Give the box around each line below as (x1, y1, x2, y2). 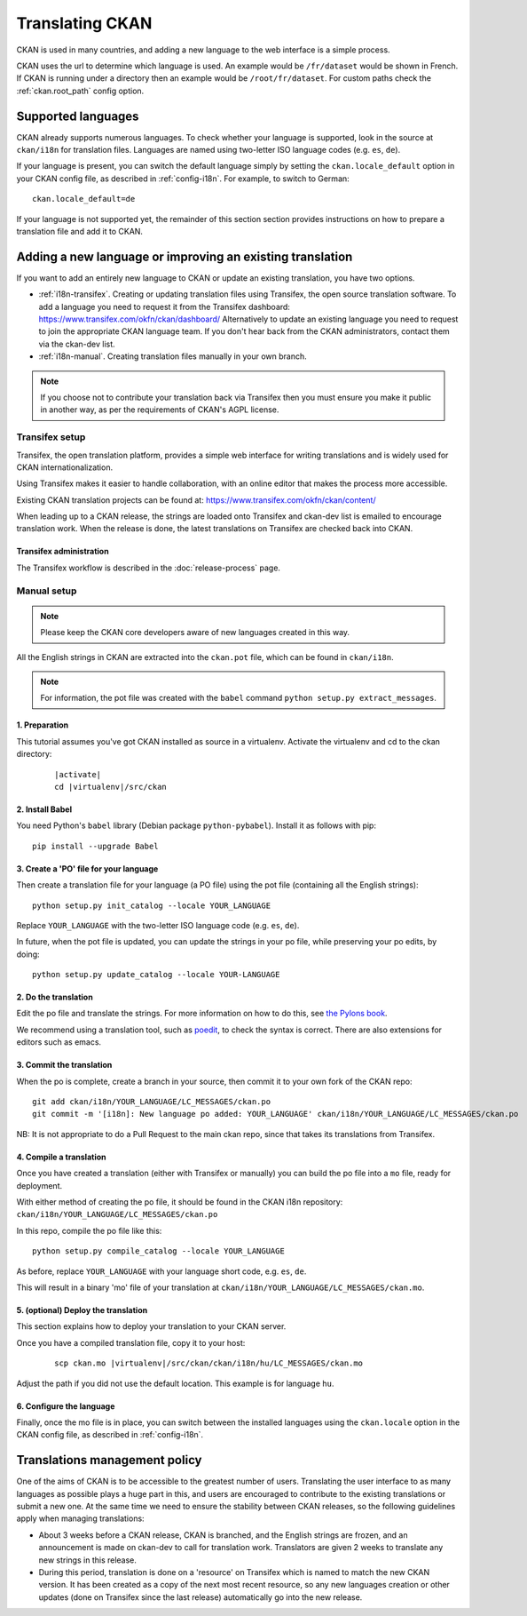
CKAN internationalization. (16, 462, 114, 473)
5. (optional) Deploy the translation (16, 1304, 148, 1315)
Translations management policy (16, 1453, 203, 1468)
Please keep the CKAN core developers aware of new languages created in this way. (40, 627, 350, 638)
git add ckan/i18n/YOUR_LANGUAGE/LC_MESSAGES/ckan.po (32, 1097, 271, 1107)
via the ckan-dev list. (38, 338, 115, 349)
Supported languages (16, 108, 139, 123)
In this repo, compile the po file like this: (16, 1225, 162, 1236)
